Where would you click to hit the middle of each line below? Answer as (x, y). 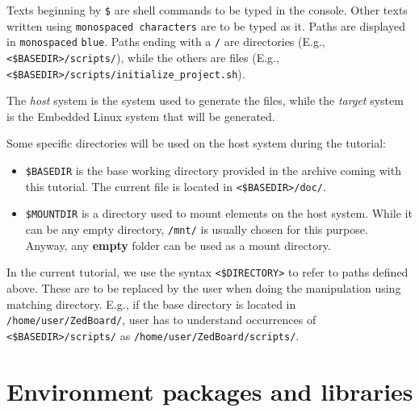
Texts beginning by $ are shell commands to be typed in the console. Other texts (207, 10)
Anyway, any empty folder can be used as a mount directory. (178, 245)
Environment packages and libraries (210, 391)
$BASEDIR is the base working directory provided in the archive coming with (213, 171)
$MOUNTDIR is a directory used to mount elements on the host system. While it (219, 213)
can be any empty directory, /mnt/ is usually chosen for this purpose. (197, 229)
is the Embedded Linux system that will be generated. (141, 116)
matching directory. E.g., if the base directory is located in (151, 304)
